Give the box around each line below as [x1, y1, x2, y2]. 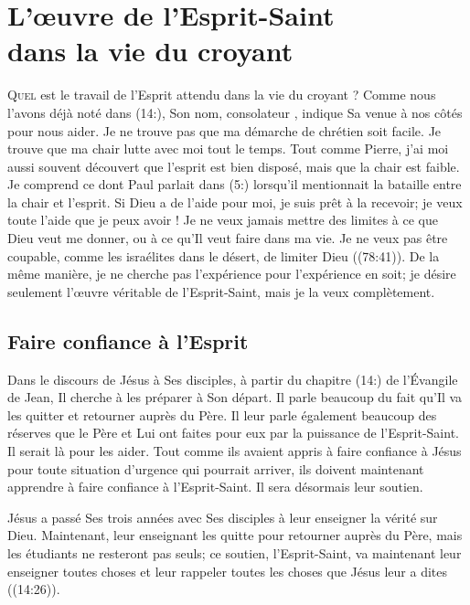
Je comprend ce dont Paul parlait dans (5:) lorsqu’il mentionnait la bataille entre [7, 175, 462, 194]
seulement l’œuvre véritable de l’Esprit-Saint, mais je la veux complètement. [7, 281, 435, 301]
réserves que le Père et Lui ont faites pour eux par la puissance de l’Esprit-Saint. [7, 423, 459, 442]
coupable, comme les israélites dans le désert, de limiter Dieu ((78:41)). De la [7, 246, 440, 265]
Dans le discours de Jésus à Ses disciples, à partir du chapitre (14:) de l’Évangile [7, 369, 458, 388]
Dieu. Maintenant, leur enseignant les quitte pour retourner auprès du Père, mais [7, 525, 463, 545]
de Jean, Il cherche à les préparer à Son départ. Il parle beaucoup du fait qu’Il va [7, 387, 463, 407]
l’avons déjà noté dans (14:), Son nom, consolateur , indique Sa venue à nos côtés [7, 102, 463, 122]
